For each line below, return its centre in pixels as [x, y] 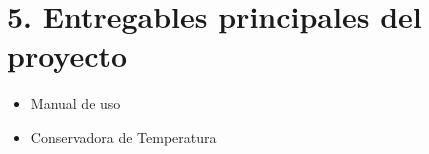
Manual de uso [75, 103]
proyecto [67, 55]
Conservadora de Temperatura [123, 136]
